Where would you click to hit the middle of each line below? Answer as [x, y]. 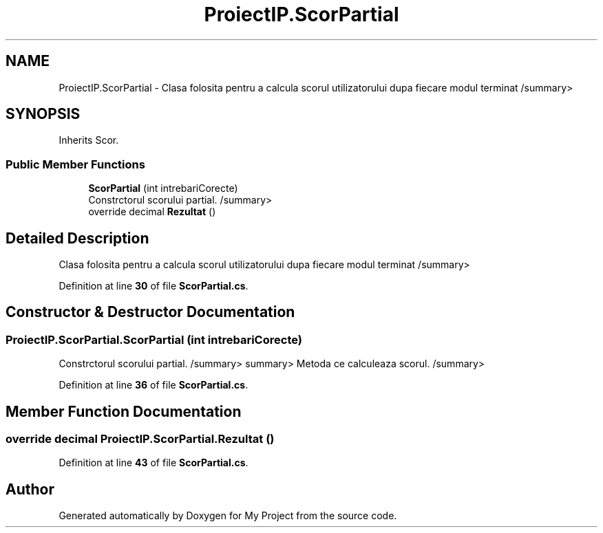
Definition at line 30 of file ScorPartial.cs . [154, 286]
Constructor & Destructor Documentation [150, 312]
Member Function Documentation [124, 411]
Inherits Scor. [89, 140]
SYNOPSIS [43, 114]
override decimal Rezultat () [152, 212]
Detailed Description [77, 238]
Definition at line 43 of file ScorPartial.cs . [154, 463]
